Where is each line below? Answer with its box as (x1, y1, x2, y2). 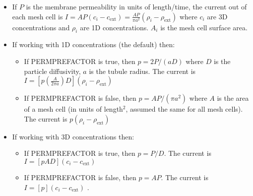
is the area (217, 93, 249, 103)
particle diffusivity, (24, 65, 81, 76)
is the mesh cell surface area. (160, 22, 248, 32)
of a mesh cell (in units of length (24, 104, 123, 114)
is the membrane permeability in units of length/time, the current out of (26, 1, 247, 11)
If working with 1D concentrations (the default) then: (12, 39, 175, 50)
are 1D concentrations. (80, 22, 149, 32)
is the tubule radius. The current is (89, 65, 196, 76)
